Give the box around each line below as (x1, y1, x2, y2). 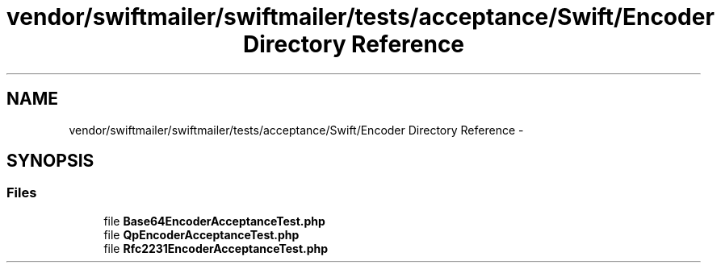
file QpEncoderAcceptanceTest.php (103, 227, 300, 242)
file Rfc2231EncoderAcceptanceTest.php (103, 241, 329, 255)
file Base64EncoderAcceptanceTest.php (103, 213, 325, 228)
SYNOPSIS (6, 151, 94, 172)
